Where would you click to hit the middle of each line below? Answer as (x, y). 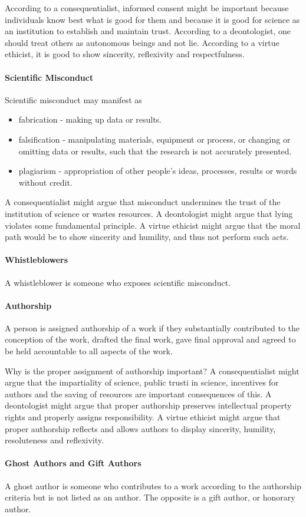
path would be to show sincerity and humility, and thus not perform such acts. (147, 237)
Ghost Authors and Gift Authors (73, 463)
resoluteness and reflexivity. (54, 440)
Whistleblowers (37, 260)
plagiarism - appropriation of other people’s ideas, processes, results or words (158, 171)
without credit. (45, 182)
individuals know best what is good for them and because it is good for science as (152, 19)
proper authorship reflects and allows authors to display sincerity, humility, (140, 428)
